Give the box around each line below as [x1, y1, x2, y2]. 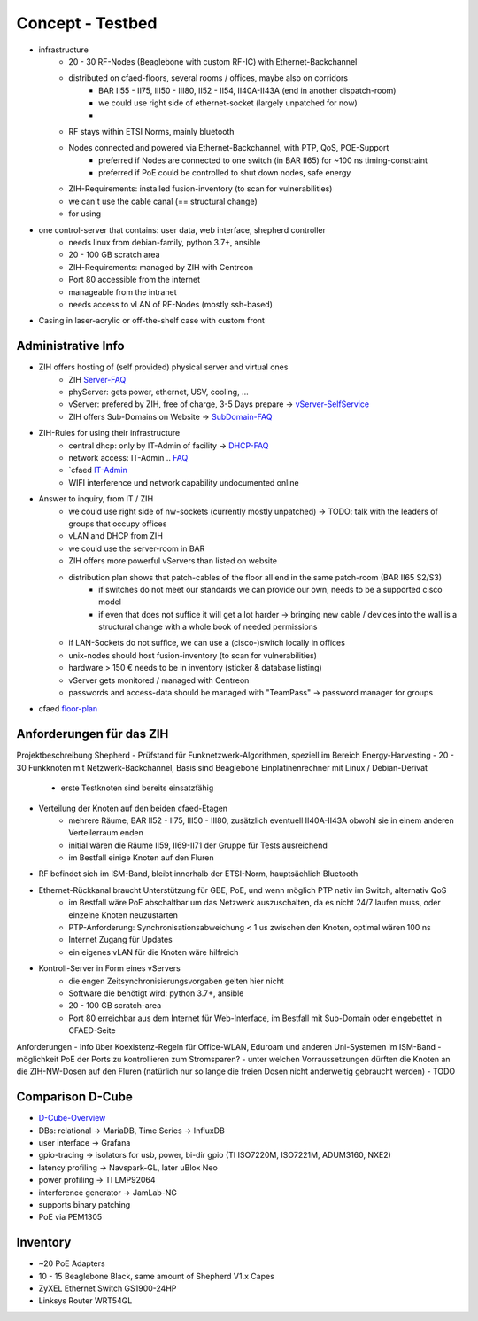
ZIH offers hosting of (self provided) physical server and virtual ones [38, 361, 289, 372]
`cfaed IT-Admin [68, 465, 127, 476]
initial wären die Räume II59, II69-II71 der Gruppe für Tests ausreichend [68, 840, 328, 851]
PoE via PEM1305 [38, 1212, 103, 1223]
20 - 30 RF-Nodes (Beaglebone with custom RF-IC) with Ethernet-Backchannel [68, 56, 358, 66]
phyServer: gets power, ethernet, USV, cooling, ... [68, 386, 249, 398]
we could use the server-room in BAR [68, 543, 205, 554]
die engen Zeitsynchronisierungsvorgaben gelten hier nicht [68, 975, 285, 986]
